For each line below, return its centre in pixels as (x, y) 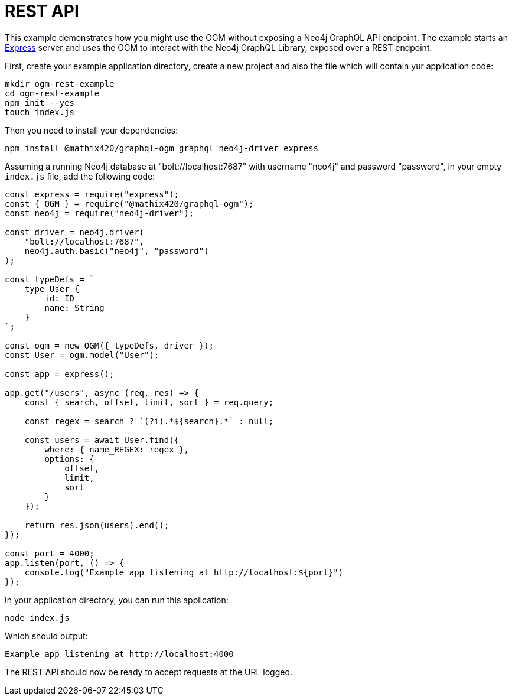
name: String (74, 307)
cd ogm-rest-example (52, 93)
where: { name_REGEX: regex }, (117, 449)
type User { (52, 289)
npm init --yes (40, 102)
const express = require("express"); (92, 194)
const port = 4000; (50, 553)
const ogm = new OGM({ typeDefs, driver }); (110, 345)
